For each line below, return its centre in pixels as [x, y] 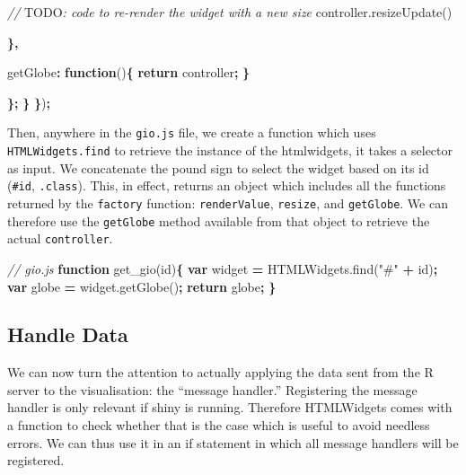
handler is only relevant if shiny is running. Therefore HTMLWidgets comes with [230, 407]
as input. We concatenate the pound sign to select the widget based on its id [218, 167]
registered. [36, 460]
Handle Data [68, 334]
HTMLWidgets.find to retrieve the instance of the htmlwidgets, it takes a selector [230, 150]
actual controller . [60, 238]
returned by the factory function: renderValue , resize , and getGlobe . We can [228, 202]
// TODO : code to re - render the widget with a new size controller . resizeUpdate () [230, 12]
